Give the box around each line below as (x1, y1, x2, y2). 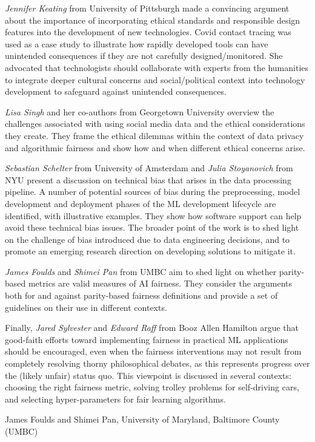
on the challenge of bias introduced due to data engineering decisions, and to (5, 233, 290, 245)
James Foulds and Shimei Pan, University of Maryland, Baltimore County (5, 413, 280, 426)
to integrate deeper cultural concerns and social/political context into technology (5, 73, 305, 86)
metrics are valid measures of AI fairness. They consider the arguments (28, 277, 293, 290)
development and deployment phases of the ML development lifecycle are (5, 197, 276, 209)
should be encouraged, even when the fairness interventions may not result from (5, 345, 302, 358)
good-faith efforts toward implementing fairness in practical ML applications (5, 333, 288, 345)
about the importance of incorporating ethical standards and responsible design (5, 13, 300, 26)
